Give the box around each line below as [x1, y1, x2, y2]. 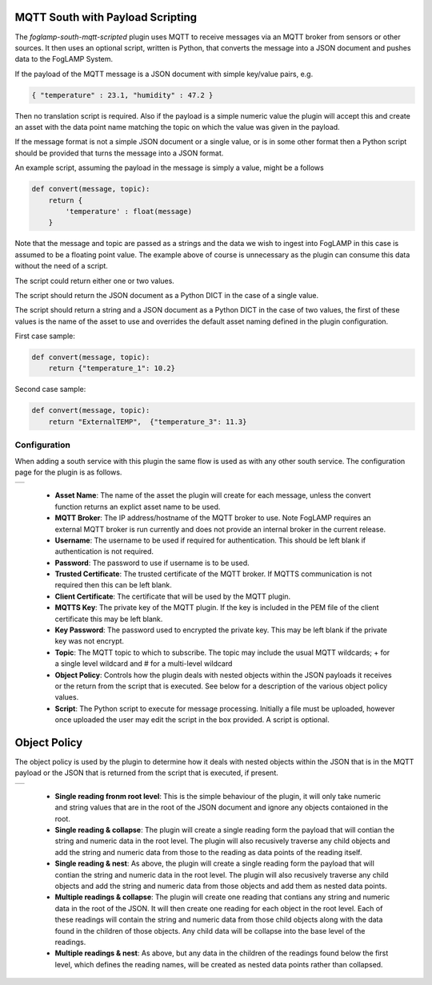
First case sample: [14, 331, 75, 341]
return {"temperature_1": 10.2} [48, 364, 176, 373]
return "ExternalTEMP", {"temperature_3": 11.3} [48, 417, 247, 426]
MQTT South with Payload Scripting [14, 10, 198, 24]
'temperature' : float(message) [65, 207, 192, 216]
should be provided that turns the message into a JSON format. [14, 148, 224, 158]
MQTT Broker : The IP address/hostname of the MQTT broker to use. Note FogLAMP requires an [54, 513, 371, 523]
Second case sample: [14, 385, 86, 394]
